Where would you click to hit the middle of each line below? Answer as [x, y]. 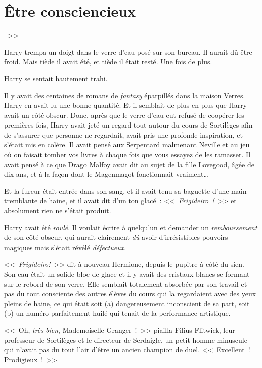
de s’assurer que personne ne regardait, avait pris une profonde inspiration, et [123, 134]
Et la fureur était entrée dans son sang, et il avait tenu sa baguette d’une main [125, 191]
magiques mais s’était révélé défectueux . [65, 247]
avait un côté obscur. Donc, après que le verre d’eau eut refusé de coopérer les [124, 115]
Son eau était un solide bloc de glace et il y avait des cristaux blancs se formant [127, 274]
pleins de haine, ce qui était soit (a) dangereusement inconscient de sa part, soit [127, 303]
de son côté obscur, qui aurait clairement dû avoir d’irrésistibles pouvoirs [116, 237]
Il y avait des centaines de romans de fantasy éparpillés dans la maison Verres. [125, 95]
